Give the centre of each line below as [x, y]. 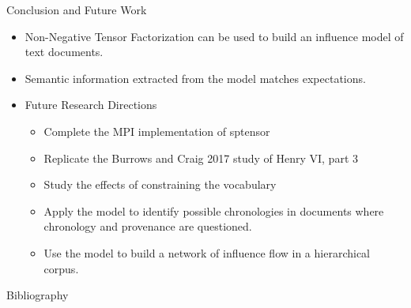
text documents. [64, 52]
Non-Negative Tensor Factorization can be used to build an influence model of [214, 36]
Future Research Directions [91, 105]
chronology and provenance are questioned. [148, 226]
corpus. [61, 268]
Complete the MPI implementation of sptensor [157, 131]
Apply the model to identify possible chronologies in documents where [214, 210]
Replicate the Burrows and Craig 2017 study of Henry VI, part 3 [201, 158]
